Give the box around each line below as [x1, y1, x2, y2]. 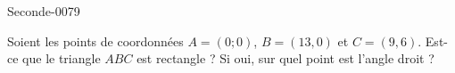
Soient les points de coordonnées [7, 31, 184, 50]
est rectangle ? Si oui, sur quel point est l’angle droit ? [136, 49, 434, 68]
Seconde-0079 [7, 2, 80, 20]
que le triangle [22, 49, 101, 68]
